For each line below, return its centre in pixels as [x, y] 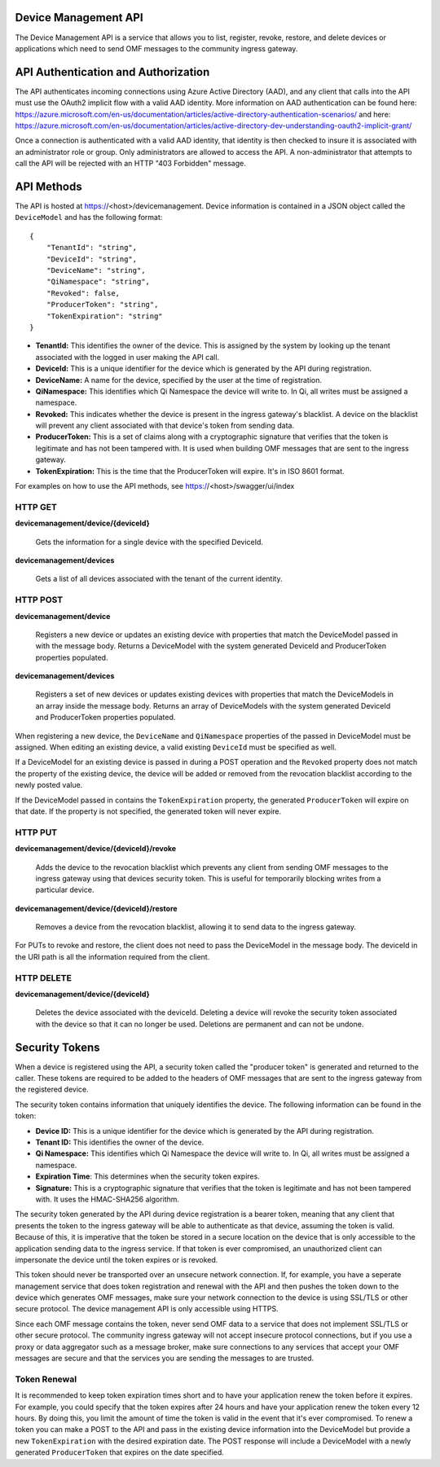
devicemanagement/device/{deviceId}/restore [97, 908]
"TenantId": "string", [92, 248]
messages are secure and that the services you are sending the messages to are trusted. [165, 1358]
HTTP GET [36, 507]
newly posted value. [49, 785]
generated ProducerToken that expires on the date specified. [119, 1452]
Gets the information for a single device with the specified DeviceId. [150, 542]
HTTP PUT [36, 832]
